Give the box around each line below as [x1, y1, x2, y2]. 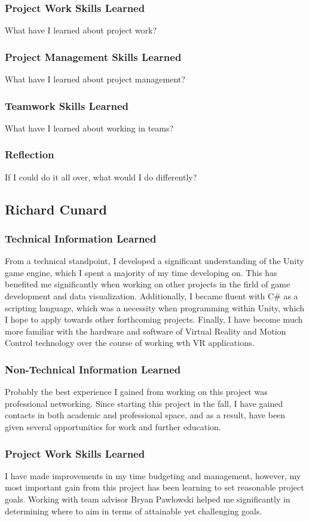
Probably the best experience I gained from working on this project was [5, 385, 268, 398]
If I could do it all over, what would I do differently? [5, 170, 197, 183]
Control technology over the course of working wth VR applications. [5, 336, 255, 349]
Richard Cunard [5, 200, 107, 218]
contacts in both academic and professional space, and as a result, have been [5, 409, 286, 421]
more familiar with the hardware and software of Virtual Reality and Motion [5, 324, 286, 337]
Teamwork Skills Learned [5, 98, 129, 113]
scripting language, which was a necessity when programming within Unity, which [5, 301, 304, 314]
